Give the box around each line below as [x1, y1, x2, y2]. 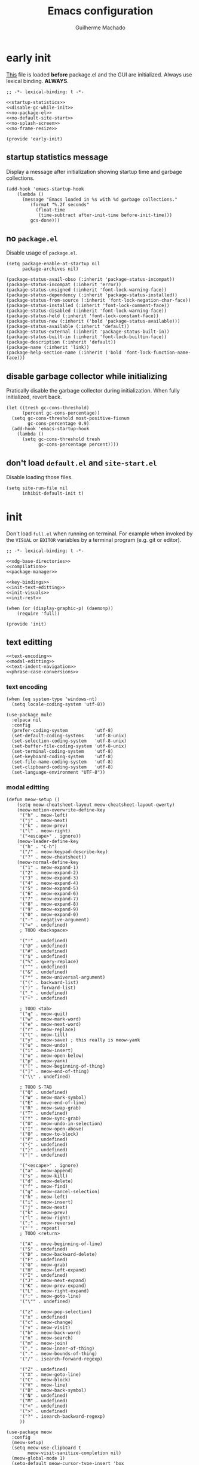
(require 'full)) [17, 611, 60, 617]
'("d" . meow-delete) [19, 1178, 74, 1184]
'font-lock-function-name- [123, 350, 191, 356]
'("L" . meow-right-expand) [19, 1288, 90, 1294]
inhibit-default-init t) [22, 490, 84, 496]
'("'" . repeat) [19, 1225, 60, 1231]
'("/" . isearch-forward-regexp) [19, 1356, 103, 1362]
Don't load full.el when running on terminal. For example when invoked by [6, 530, 193, 537]
